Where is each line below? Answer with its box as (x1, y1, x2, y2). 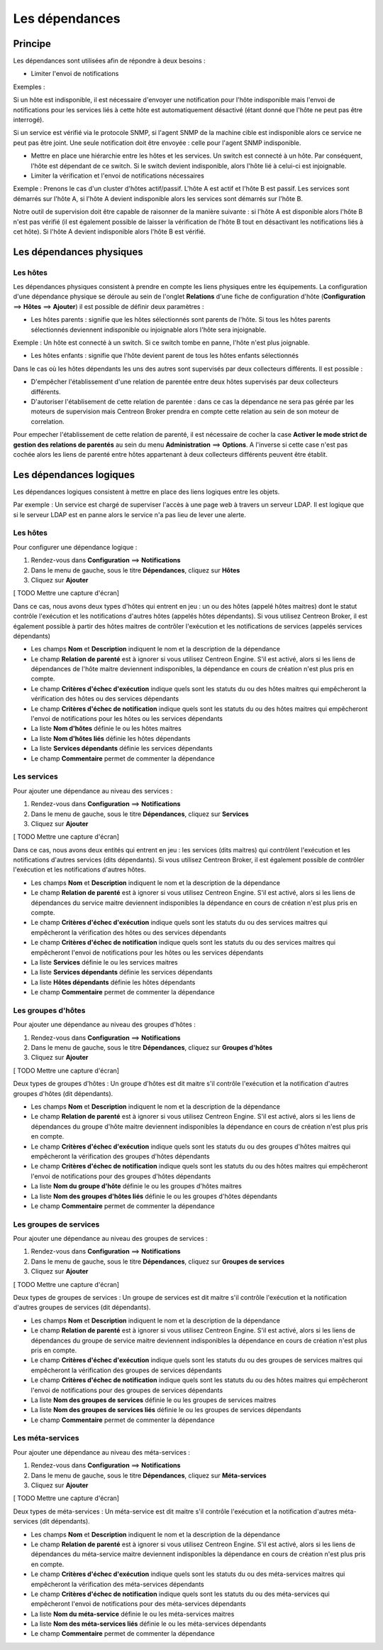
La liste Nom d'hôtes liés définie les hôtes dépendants (30, 734, 191, 742)
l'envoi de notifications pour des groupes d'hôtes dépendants (30, 1172, 211, 1180)
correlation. (30, 417, 65, 425)
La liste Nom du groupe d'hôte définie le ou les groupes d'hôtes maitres (30, 1182, 243, 1190)
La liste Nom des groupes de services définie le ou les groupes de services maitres (30, 1396, 277, 1404)
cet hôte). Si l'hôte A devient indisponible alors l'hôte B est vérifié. (13, 227, 206, 236)
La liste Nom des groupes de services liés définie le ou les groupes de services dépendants (30, 1406, 301, 1414)
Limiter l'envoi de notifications (30, 70, 119, 78)
